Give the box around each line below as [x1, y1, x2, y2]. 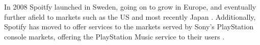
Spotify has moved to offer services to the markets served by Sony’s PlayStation [4, 21, 254, 32]
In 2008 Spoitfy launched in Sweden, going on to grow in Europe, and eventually [4, 2, 256, 12]
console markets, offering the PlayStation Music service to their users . [4, 31, 225, 41]
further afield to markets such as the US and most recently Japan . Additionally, [4, 11, 256, 22]
